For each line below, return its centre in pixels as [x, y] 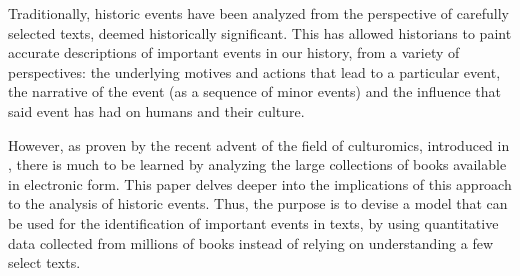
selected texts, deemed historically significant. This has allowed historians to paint [260, 32]
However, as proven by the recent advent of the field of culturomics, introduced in [259, 144]
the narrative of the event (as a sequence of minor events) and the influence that [255, 91]
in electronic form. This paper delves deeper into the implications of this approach [260, 183]
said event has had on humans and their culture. [156, 110]
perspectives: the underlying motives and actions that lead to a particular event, [254, 71]
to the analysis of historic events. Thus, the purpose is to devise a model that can [258, 203]
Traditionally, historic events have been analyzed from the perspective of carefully [258, 13]
